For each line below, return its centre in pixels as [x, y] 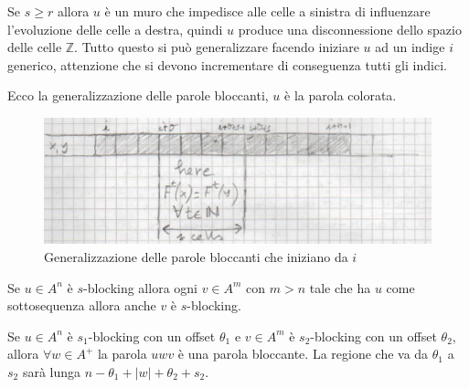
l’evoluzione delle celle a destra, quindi [115, 29]
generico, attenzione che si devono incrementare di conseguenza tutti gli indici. [227, 64]
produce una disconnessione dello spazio [350, 29]
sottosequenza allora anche [82, 305]
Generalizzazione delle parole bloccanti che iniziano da [196, 257]
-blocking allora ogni [140, 287]
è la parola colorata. [341, 95]
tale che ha [340, 287]
